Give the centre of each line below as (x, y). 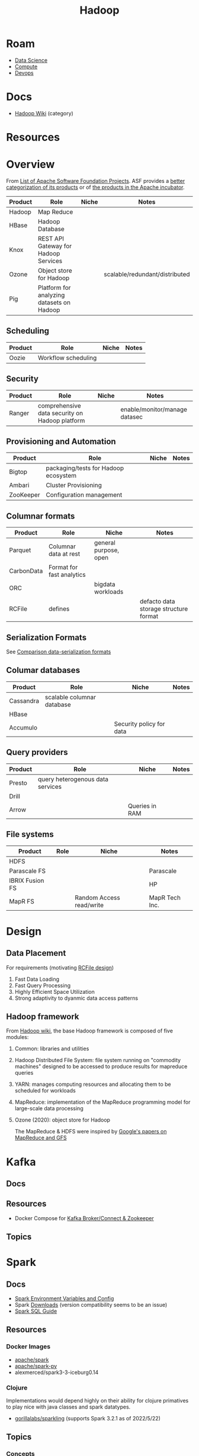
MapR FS (22, 901)
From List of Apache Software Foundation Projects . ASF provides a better (96, 181)
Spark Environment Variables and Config (64, 1299)
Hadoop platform (61, 421)
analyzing (51, 295)
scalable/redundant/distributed (147, 274)
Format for (63, 567)
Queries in (142, 806)
